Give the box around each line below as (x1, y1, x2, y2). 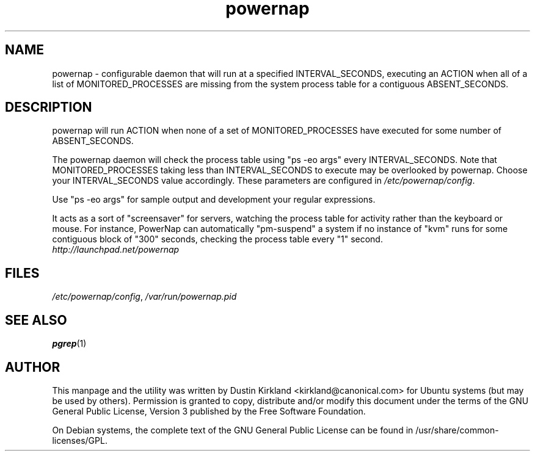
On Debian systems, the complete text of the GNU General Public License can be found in (52, 424, 413, 435)
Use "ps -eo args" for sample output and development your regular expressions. (52, 194, 376, 205)
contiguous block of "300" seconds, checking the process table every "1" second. (52, 234, 383, 245)
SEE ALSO (5, 312, 67, 328)
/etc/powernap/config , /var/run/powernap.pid (52, 291, 237, 302)
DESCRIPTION (5, 100, 92, 115)
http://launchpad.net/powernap (52, 244, 180, 255)
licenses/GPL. (52, 435, 107, 446)
